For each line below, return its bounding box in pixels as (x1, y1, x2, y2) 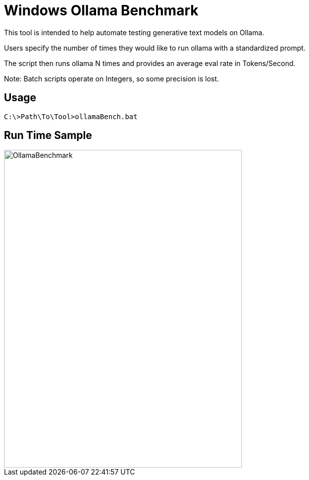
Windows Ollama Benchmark (4, 2, 199, 19)
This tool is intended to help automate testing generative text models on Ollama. (4, 28, 264, 37)
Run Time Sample (4, 129, 92, 142)
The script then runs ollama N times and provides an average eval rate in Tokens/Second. (4, 59, 296, 68)
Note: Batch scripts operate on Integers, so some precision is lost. (4, 74, 219, 83)
